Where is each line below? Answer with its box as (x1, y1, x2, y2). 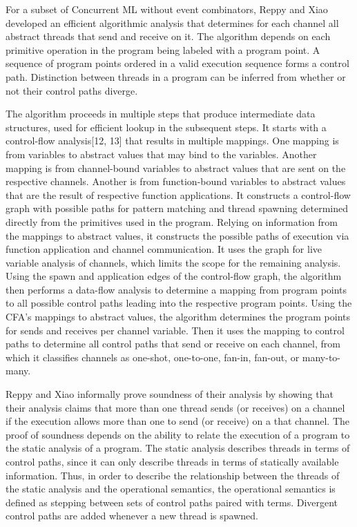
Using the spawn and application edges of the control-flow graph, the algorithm (6, 269, 342, 283)
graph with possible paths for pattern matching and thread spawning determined (6, 201, 349, 215)
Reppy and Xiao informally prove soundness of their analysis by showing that (6, 387, 334, 401)
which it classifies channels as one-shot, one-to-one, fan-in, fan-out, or (6, 349, 300, 364)
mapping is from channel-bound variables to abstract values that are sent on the (6, 160, 346, 175)
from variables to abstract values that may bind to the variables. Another (6, 146, 317, 161)
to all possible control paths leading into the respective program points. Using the (6, 296, 352, 310)
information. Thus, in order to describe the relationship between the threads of (6, 468, 340, 482)
